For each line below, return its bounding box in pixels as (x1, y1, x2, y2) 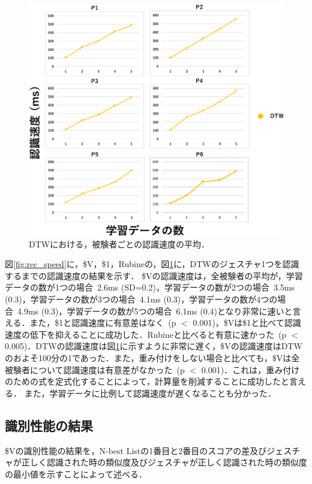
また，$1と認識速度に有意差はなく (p (29, 316, 176, 329)
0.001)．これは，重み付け (201, 363, 300, 376)
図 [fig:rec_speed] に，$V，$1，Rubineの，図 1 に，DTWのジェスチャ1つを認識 (5, 258, 299, 270)
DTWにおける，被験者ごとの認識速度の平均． (29, 237, 210, 250)
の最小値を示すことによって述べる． (5, 467, 147, 480)
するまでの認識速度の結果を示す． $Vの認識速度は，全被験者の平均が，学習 (5, 269, 303, 282)
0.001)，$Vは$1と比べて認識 (193, 316, 301, 329)
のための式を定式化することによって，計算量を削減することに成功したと (5, 375, 289, 388)
